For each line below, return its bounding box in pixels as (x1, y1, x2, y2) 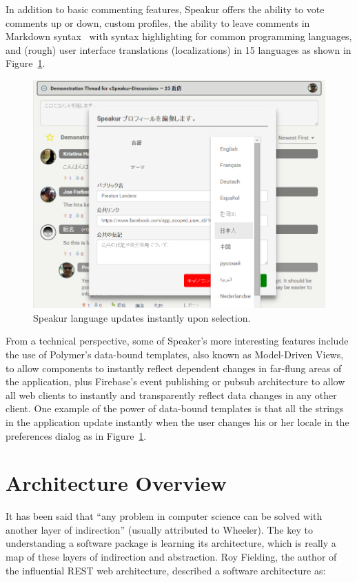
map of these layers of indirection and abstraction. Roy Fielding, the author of (6, 550, 337, 564)
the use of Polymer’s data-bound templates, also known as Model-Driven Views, (6, 347, 344, 362)
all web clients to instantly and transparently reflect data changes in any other (6, 387, 337, 402)
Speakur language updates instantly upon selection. (33, 310, 251, 324)
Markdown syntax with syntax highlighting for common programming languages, (6, 29, 352, 43)
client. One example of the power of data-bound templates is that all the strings (6, 401, 344, 416)
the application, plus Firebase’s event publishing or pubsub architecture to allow (6, 374, 345, 389)
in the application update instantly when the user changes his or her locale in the (6, 414, 349, 429)
